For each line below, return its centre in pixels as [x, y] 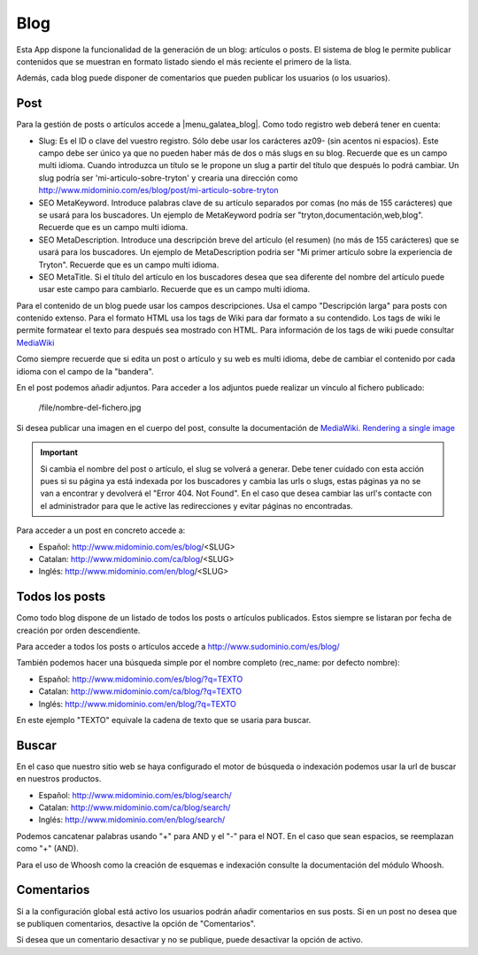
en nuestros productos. [59, 779]
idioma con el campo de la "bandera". [85, 371]
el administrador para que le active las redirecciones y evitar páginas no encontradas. [197, 505]
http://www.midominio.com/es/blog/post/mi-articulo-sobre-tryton [158, 190]
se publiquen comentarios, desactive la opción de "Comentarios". [136, 923]
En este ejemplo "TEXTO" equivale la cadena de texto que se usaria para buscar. [164, 720]
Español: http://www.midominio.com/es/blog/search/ [135, 795]
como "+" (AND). [47, 849]
